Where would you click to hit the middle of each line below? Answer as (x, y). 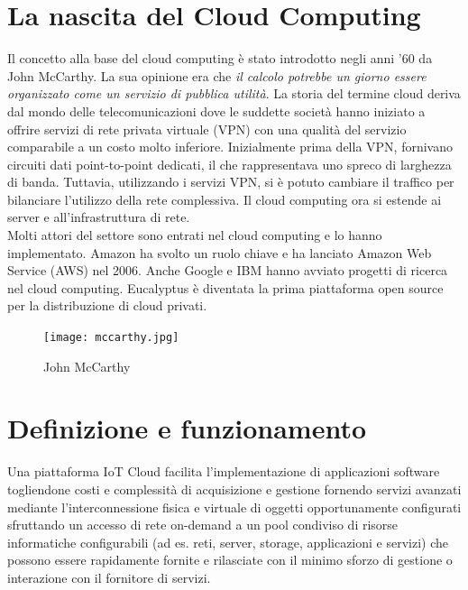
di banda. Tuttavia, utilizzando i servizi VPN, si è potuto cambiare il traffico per (231, 182)
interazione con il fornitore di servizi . (109, 577)
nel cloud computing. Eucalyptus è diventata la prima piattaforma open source (225, 287)
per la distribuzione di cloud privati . (107, 305)
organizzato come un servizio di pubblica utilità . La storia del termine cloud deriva (234, 93)
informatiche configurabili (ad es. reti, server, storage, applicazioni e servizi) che (228, 542)
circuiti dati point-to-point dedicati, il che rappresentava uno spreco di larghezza (229, 164)
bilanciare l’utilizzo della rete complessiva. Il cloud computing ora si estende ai (225, 199)
